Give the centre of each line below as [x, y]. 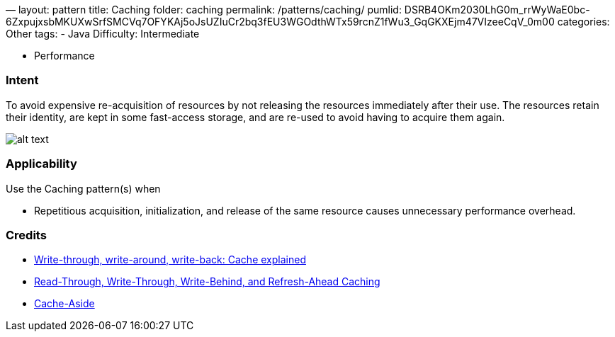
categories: [583, 22]
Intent [22, 80]
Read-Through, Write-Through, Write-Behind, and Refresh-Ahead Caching [207, 282]
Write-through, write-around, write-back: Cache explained [170, 260]
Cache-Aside [64, 304]
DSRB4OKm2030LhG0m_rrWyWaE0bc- [497, 10]
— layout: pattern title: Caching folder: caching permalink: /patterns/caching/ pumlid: [204, 10]
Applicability [41, 164]
